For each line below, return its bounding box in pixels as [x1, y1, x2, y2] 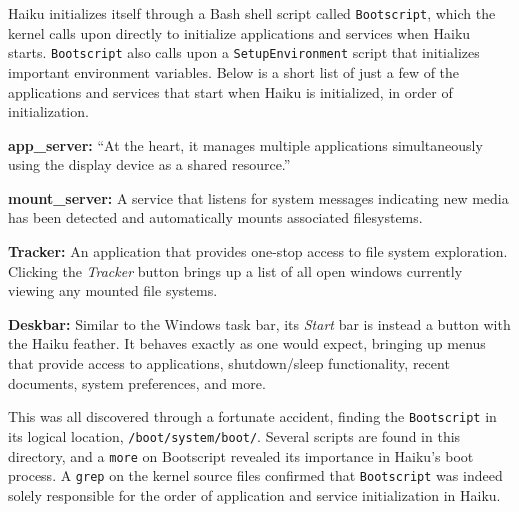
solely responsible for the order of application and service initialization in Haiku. [8, 484, 501, 505]
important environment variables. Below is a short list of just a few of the [8, 61, 460, 82]
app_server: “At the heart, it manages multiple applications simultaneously [8, 134, 483, 155]
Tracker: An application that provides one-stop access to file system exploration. [8, 241, 508, 262]
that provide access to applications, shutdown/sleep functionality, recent [8, 353, 450, 374]
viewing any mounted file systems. [8, 280, 218, 301]
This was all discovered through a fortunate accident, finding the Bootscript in [8, 406, 497, 427]
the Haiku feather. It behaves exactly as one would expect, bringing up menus [8, 333, 486, 354]
